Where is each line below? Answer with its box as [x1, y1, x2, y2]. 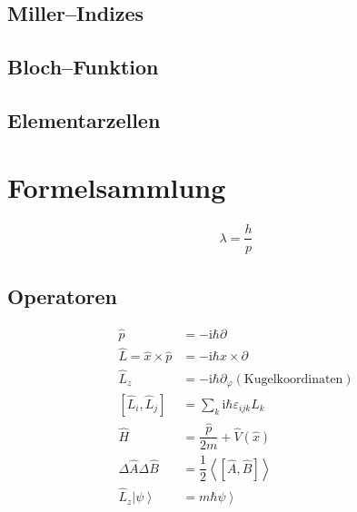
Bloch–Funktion [7, 53, 159, 81]
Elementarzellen [7, 105, 161, 133]
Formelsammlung [7, 168, 226, 205]
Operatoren [7, 281, 117, 310]
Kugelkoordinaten [243, 372, 343, 386]
